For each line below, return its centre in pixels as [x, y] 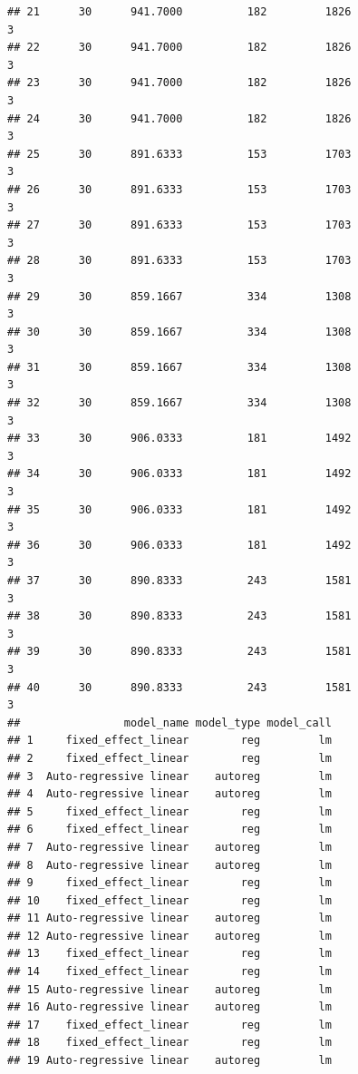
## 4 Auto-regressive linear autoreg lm [169, 794]
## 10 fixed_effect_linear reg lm [169, 900]
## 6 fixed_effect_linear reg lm [169, 830]
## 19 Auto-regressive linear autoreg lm [169, 1061]
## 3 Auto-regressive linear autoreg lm [169, 776]
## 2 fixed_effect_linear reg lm [169, 758]
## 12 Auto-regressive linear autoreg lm [169, 936]
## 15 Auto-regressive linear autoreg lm [169, 989]
